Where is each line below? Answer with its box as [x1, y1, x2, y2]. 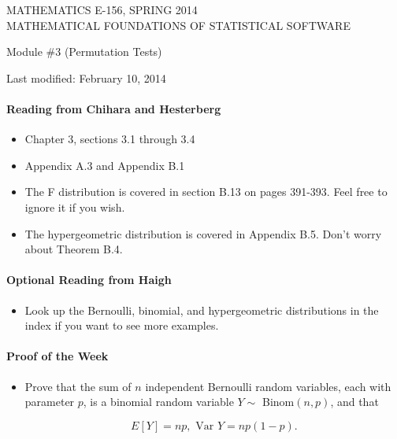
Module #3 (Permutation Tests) [6, 43, 162, 60]
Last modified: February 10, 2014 [6, 69, 166, 86]
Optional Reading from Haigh [6, 271, 172, 288]
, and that [330, 393, 379, 410]
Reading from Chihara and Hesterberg [6, 100, 221, 116]
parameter [24, 393, 75, 410]
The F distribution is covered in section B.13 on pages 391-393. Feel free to [24, 183, 388, 200]
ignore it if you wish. [24, 198, 125, 215]
